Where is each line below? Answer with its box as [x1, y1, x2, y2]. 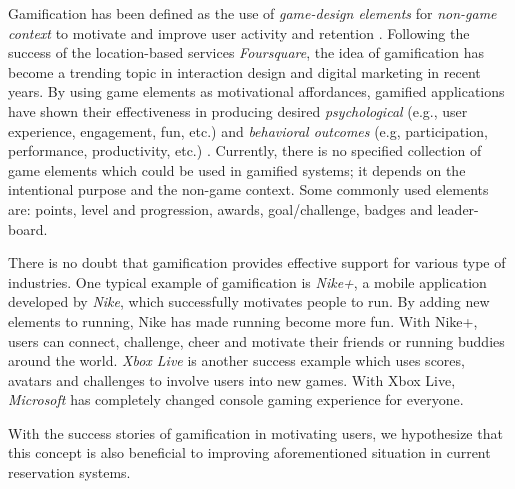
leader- [437, 198, 479, 219]
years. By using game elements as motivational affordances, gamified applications [8, 81, 505, 102]
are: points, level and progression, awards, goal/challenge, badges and [8, 198, 433, 219]
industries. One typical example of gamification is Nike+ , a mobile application [8, 271, 487, 292]
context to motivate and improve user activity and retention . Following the [8, 22, 470, 43]
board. [8, 218, 48, 239]
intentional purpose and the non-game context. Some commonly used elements [8, 179, 489, 200]
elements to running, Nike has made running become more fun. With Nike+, [8, 310, 478, 331]
